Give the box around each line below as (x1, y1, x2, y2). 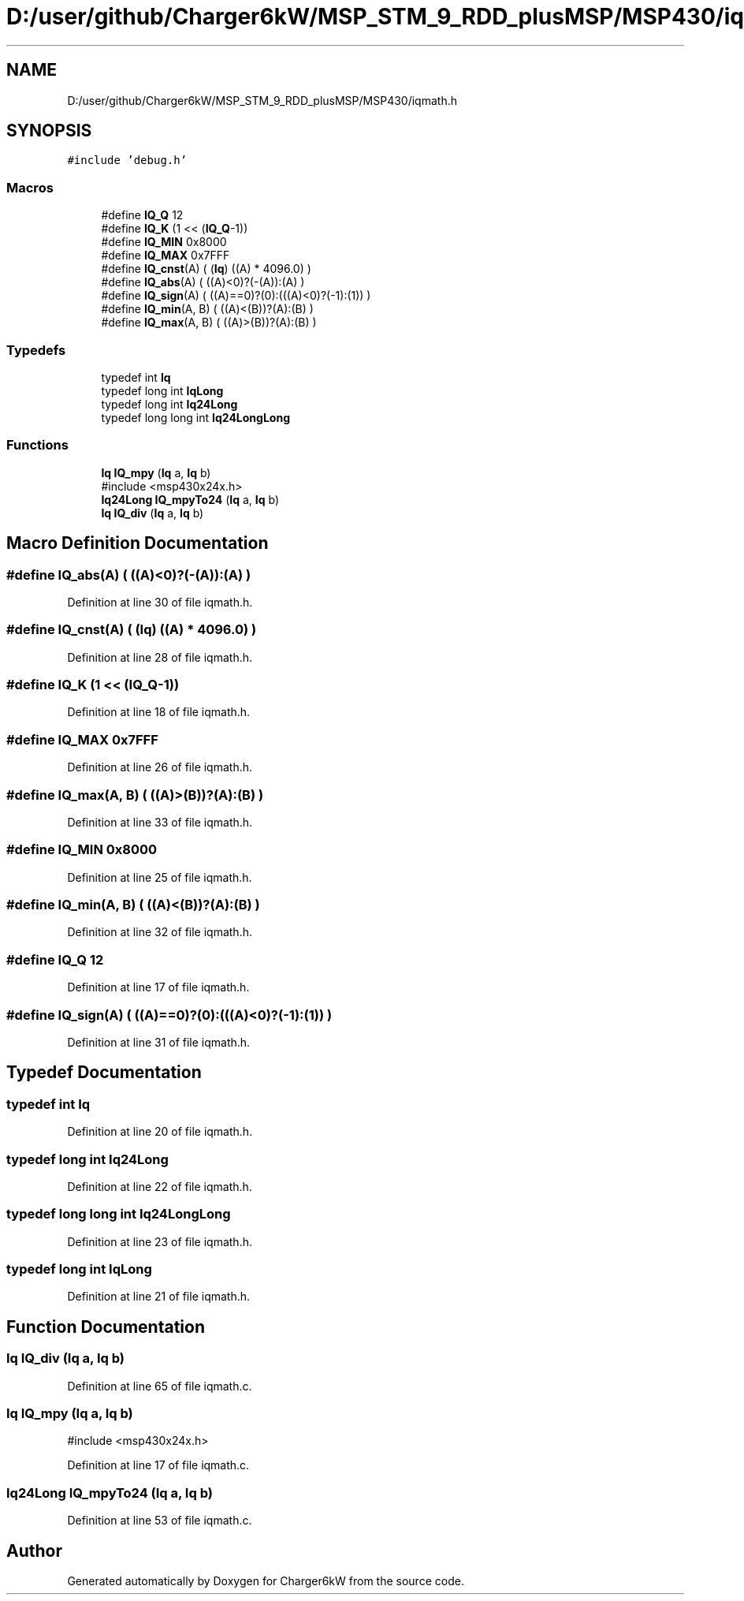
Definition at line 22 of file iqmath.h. (67, 1179, 252, 1193)
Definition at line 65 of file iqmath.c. (67, 1379, 252, 1393)
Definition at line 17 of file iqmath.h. (67, 980, 250, 995)
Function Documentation (6, 1316, 205, 1337)
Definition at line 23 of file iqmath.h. (67, 1234, 252, 1248)
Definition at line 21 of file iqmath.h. (67, 1289, 251, 1304)
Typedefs (6, 341, 66, 358)
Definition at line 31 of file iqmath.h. (67, 1035, 251, 1049)
